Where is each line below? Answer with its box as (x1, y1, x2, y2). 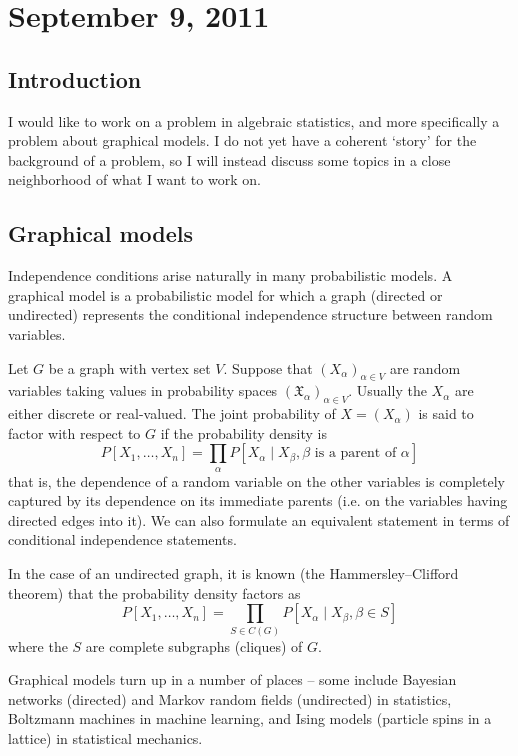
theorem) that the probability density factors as (8, 582, 301, 603)
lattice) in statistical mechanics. (8, 727, 203, 748)
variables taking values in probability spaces (8, 380, 278, 401)
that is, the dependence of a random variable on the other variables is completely (8, 470, 505, 491)
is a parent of (314, 446, 397, 461)
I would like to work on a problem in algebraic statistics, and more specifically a (8, 110, 500, 131)
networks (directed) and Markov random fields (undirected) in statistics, (8, 688, 452, 709)
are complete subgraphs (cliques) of (85, 635, 303, 656)
